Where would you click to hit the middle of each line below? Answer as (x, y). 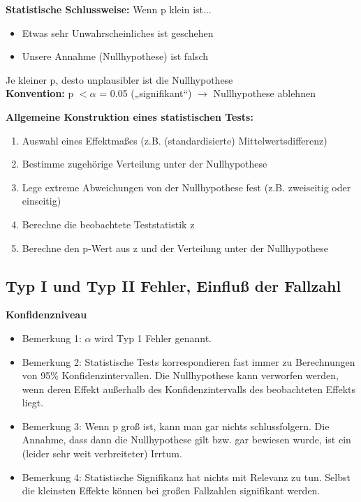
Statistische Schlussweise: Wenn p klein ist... (109, 9)
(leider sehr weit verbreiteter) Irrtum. (102, 453)
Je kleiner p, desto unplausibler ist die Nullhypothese (119, 79)
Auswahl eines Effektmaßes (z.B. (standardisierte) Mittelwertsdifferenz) (175, 140)
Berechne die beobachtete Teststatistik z (108, 224)
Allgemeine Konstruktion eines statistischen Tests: (130, 116)
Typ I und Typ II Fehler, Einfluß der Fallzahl (174, 285)
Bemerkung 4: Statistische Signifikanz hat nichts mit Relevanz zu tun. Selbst (186, 477)
